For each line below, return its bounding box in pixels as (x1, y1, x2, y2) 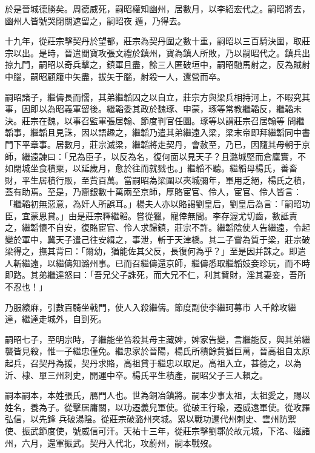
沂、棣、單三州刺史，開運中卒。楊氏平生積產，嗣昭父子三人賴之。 (5, 368, 268, 381)
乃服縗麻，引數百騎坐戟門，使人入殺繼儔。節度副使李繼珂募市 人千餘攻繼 (5, 300, 296, 313)
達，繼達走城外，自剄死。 (5, 312, 107, 325)
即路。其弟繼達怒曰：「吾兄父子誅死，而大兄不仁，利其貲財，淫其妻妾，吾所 (5, 268, 306, 281)
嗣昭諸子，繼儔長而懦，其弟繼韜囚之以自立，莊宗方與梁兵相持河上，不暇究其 (5, 90, 310, 103)
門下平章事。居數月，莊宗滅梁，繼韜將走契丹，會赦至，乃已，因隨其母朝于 (5, 137, 302, 150)
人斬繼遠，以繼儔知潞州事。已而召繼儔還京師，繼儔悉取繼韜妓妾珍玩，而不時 (5, 256, 310, 269)
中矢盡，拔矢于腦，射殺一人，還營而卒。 (64, 70, 225, 82)
